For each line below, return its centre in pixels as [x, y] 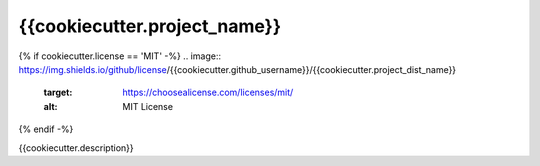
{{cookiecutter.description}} [76, 147]
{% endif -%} [46, 129]
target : [58, 92]
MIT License [148, 106]
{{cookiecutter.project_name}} [150, 26]
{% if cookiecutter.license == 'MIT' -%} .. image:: [120, 56]
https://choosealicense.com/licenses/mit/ [208, 92]
